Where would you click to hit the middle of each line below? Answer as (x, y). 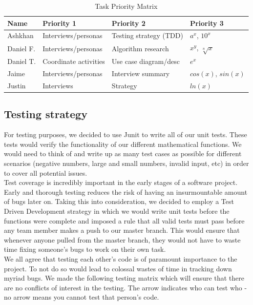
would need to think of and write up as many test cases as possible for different (123, 153)
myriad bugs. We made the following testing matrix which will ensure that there (124, 278)
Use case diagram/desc (146, 61)
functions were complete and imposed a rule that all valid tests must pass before (124, 220)
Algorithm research (140, 48)
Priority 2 (128, 23)
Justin (17, 85)
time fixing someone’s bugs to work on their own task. (85, 249)
